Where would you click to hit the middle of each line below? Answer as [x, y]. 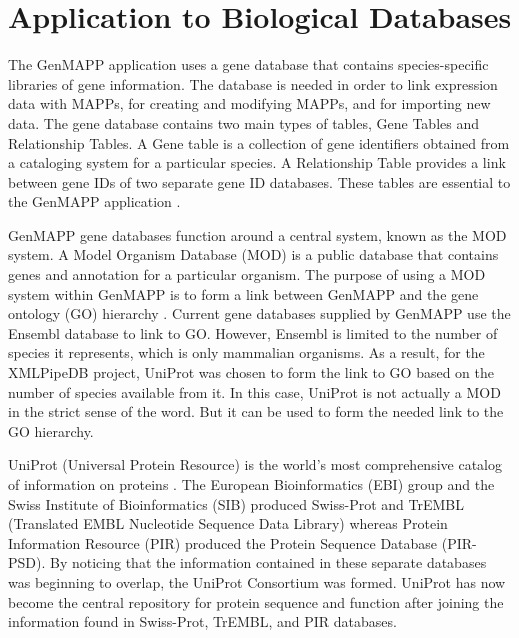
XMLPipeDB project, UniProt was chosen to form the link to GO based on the [251, 372]
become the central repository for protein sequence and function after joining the [256, 601]
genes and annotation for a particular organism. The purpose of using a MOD [247, 274]
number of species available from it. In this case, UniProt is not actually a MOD [254, 391]
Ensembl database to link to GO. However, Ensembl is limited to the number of [253, 332]
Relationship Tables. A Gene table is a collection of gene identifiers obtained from [259, 142]
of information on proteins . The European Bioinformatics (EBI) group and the [251, 484]
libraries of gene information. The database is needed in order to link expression [253, 83]
